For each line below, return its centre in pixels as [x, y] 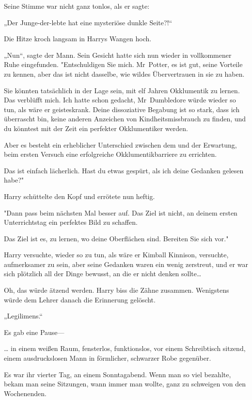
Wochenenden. [25, 393]
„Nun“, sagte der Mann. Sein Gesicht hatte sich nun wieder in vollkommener [118, 55]
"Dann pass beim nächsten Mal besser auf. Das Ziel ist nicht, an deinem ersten [121, 212]
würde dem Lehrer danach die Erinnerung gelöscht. [80, 299]
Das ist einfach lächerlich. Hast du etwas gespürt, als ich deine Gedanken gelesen [124, 170]
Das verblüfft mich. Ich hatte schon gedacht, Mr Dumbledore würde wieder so [120, 100]
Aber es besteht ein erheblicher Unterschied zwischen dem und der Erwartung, [120, 144]
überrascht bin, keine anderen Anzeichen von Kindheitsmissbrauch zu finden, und [125, 119]
